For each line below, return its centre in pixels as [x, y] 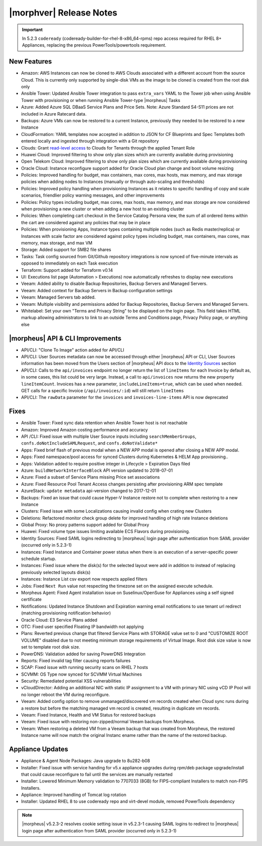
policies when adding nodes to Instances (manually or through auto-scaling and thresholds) [113, 182]
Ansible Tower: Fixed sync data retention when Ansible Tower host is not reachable [104, 423]
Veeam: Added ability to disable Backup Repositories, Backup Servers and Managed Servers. [114, 283]
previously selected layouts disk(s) [56, 572]
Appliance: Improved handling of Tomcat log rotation [74, 795]
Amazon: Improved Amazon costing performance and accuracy [84, 430]
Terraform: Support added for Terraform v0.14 [67, 270]
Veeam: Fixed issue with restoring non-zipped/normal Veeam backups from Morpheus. [108, 722]
